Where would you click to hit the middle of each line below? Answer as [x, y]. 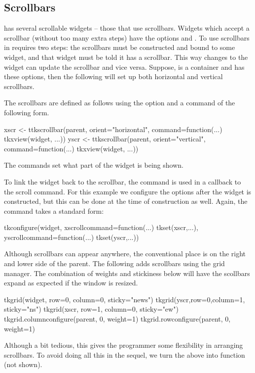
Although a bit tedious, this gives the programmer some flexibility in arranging [124, 345]
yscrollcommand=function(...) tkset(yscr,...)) [72, 237]
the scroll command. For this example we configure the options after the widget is [128, 191]
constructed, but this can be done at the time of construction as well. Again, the [126, 201]
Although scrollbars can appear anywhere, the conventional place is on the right [125, 254]
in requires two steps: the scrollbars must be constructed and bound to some [120, 47]
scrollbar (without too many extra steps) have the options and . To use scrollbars [127, 37]
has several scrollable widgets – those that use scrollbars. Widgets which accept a [127, 28]
